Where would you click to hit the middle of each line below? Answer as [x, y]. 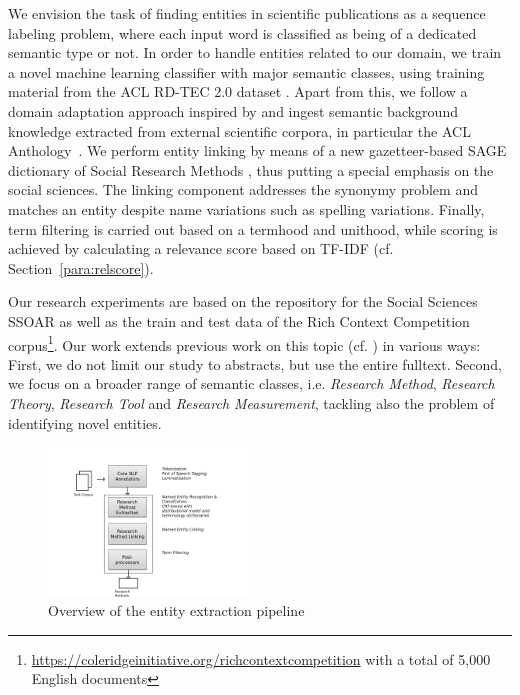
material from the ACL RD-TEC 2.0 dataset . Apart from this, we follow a [238, 91]
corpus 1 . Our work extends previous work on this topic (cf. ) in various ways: [244, 343]
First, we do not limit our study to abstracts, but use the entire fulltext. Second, [255, 363]
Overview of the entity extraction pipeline [176, 610]
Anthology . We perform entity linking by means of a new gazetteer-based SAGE [257, 150]
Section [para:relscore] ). [81, 267]
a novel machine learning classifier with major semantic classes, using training [246, 71]
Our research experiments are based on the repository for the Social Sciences [243, 301]
